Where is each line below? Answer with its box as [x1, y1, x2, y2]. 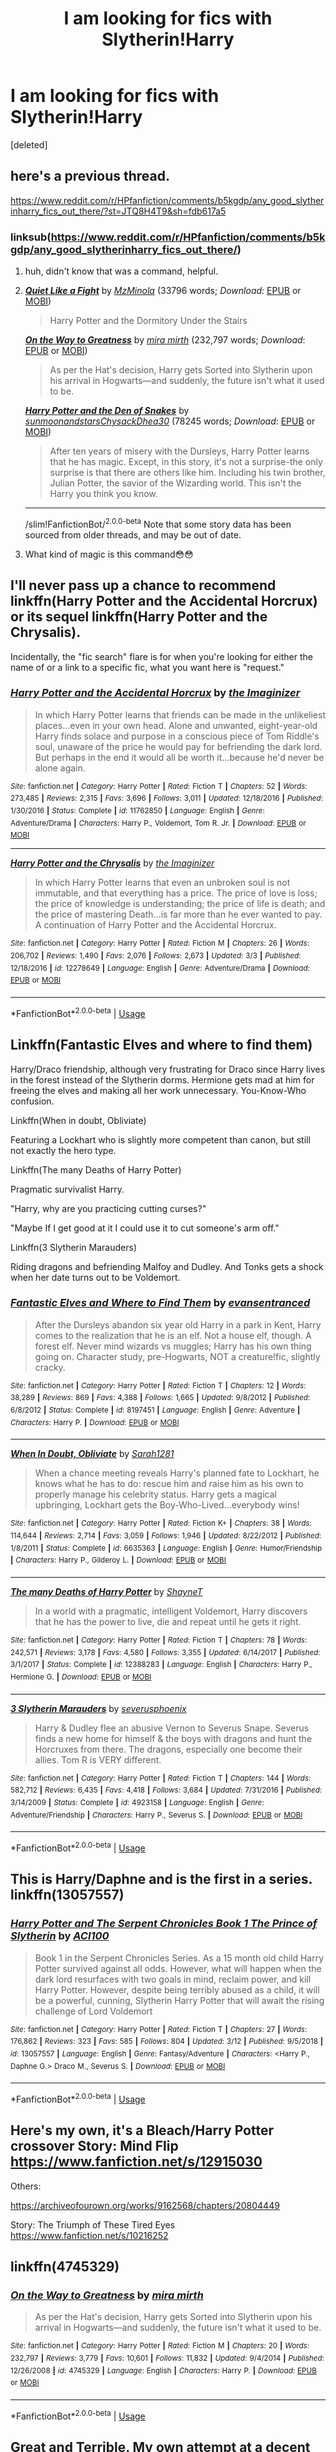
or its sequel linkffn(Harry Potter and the [10, 608, 268, 626]
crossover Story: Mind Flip [10, 2138, 179, 2155]
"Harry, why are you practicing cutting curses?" [10, 1202, 207, 1214]
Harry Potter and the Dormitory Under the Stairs [49, 315, 248, 327]
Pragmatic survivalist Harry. [10, 1183, 125, 1195]
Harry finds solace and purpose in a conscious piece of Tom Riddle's [34, 730, 320, 742]
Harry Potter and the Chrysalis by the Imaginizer [10, 857, 215, 869]
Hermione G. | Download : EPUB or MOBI [10, 1672, 152, 1682]
